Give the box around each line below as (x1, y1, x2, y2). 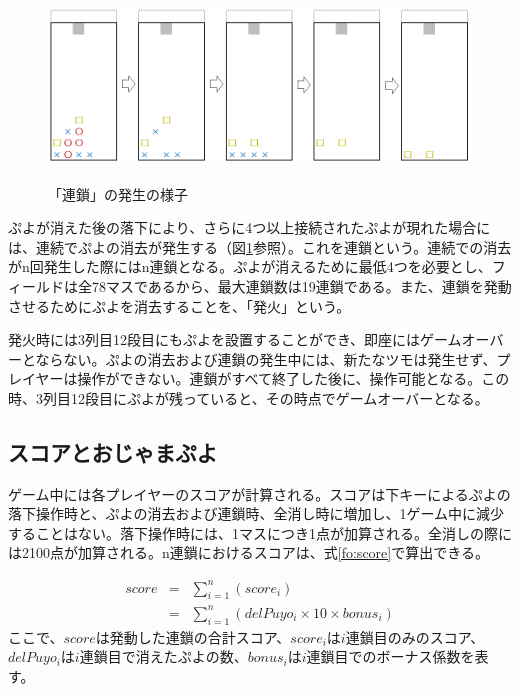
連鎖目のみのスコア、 (345, 626, 485, 647)
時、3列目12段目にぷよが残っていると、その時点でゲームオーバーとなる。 (8, 387, 489, 408)
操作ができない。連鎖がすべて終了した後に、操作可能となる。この (77, 368, 510, 389)
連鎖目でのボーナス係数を (306, 646, 475, 667)
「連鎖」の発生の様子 (48, 183, 188, 204)
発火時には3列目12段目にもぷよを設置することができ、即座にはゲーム (8, 329, 462, 350)
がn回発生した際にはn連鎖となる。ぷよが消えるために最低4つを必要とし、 (8, 256, 492, 277)
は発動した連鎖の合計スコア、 (95, 626, 291, 647)
